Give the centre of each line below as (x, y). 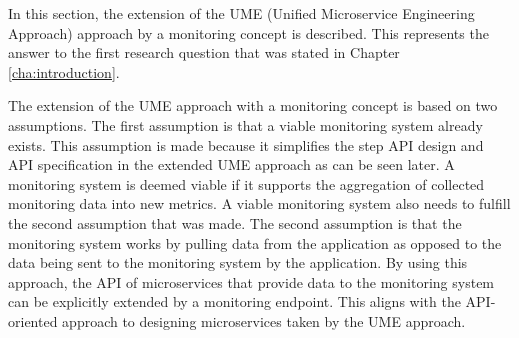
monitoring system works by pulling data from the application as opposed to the (255, 242)
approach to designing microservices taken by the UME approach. (264, 320)
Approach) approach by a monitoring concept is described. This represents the (248, 32)
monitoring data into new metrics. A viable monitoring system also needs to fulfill (259, 203)
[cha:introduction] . (64, 71)
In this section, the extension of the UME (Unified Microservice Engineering (241, 13)
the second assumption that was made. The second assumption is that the (235, 222)
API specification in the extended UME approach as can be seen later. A (231, 164)
